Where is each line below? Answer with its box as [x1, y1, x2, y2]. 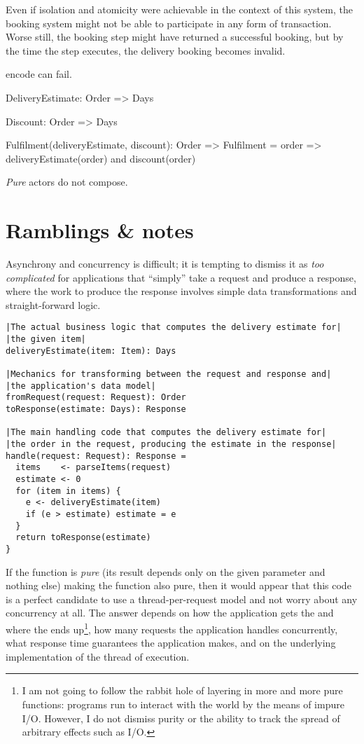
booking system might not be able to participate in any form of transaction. [6, 15, 332, 30]
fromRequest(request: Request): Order [6, 392, 186, 403]
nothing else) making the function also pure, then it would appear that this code [6, 578, 351, 593]
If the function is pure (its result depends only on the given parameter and [6, 564, 325, 579]
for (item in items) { [15, 485, 121, 496]
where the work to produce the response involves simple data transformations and [6, 284, 357, 298]
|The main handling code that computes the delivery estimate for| [6, 427, 327, 438]
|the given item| [6, 334, 86, 345]
